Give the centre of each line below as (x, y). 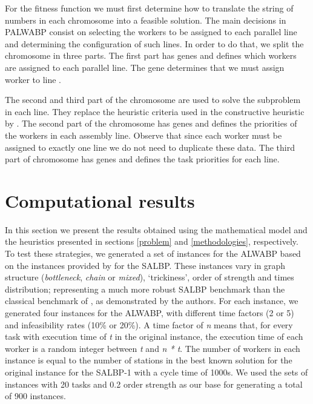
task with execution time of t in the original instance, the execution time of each (154, 336)
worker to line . (33, 79)
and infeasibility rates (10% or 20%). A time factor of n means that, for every (149, 324)
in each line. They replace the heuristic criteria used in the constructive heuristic (155, 111)
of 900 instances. (35, 396)
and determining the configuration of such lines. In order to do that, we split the (154, 43)
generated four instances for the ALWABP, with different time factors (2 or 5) (150, 313)
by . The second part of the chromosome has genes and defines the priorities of (151, 123)
